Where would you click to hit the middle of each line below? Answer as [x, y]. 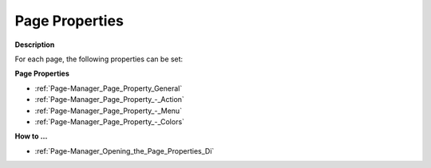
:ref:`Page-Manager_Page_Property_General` [109, 88]
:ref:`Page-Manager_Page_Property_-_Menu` [109, 111]
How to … [31, 136]
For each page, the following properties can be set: [99, 59]
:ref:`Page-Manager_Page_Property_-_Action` [110, 100]
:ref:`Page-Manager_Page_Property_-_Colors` [110, 121]
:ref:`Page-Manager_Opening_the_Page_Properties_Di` [125, 150]
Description [35, 45]
